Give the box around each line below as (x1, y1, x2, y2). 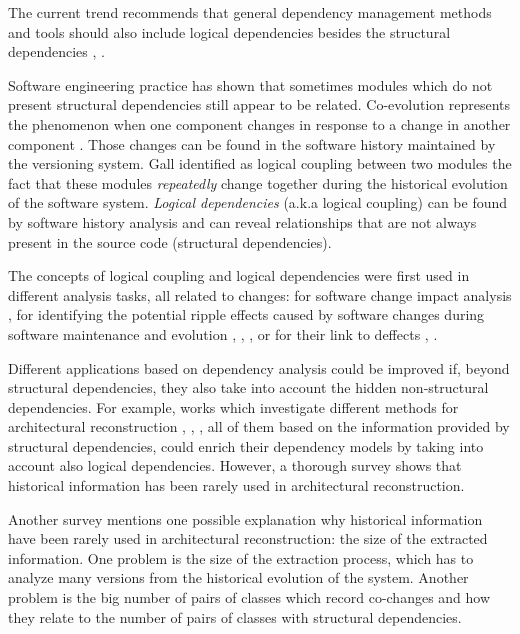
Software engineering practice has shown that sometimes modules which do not (8, 74, 493, 95)
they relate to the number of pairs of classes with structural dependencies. (8, 606, 462, 627)
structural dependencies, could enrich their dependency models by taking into (8, 435, 484, 456)
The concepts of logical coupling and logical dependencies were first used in (8, 265, 470, 286)
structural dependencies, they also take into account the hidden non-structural (8, 377, 489, 398)
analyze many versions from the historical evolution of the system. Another (8, 567, 469, 588)
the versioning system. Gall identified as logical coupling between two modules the (8, 153, 512, 174)
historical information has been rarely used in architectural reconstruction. (8, 475, 465, 496)
